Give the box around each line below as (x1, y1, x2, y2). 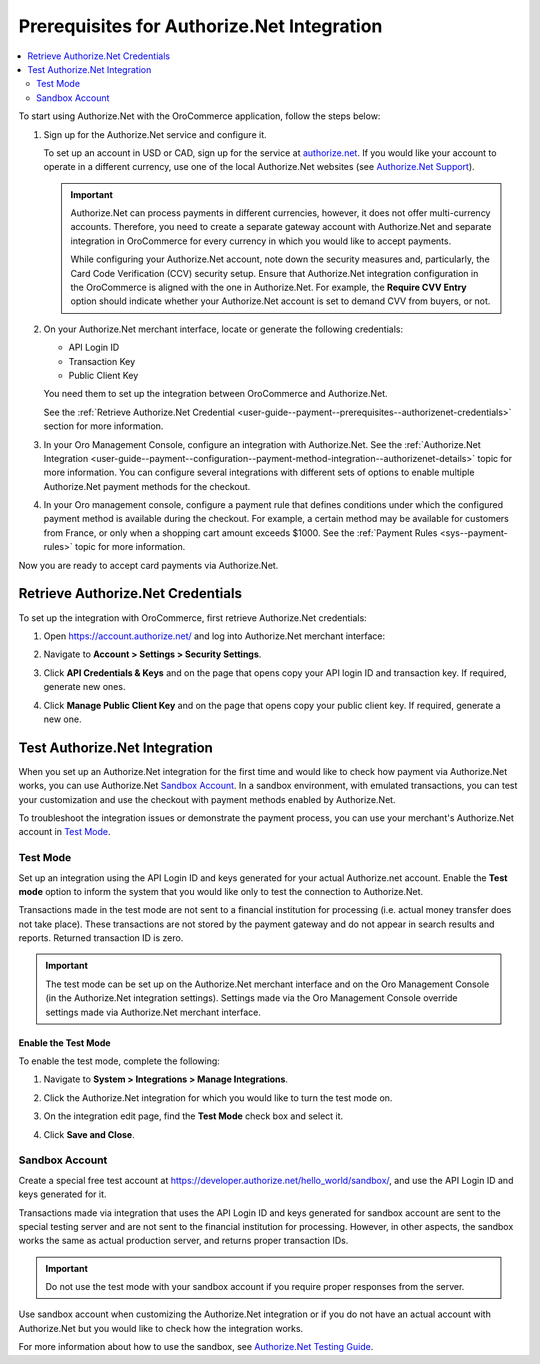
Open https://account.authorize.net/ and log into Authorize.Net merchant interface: (43, 630, 386, 642)
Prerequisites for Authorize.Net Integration (18, 15, 383, 37)
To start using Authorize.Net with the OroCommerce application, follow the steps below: (18, 110, 381, 122)
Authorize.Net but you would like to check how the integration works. (18, 1322, 304, 1334)
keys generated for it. (18, 1188, 107, 1200)
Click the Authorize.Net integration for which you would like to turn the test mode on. (43, 1091, 393, 1104)
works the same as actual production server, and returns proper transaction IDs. (18, 1235, 349, 1247)
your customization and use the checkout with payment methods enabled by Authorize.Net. (18, 793, 396, 805)
